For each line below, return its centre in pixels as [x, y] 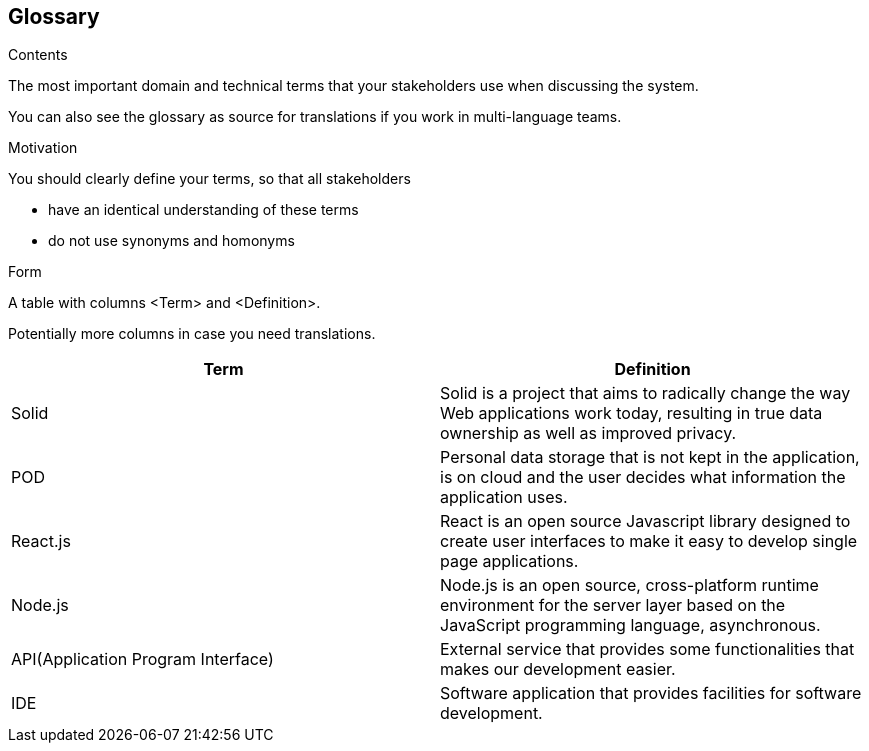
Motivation [43, 148]
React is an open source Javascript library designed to [645, 521]
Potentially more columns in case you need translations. [192, 334]
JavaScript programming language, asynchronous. [630, 625]
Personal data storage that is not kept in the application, [650, 457]
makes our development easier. [558, 669]
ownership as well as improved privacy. [588, 433]
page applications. [509, 561]
